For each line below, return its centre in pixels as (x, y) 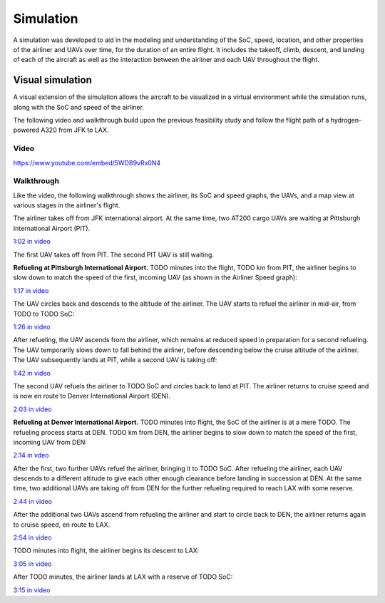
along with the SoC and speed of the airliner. (78, 107)
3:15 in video (32, 590)
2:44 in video (33, 501)
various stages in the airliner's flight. (67, 205)
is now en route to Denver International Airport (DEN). (92, 396)
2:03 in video (32, 409)
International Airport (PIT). (52, 228)
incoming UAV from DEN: (50, 442)
